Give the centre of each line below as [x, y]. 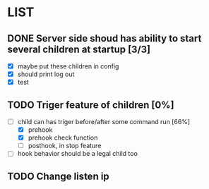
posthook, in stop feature [65, 146]
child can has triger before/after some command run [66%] [104, 122]
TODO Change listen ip [58, 176]
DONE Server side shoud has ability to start [104, 38]
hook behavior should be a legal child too [77, 154]
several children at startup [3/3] [79, 49]
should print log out [46, 74]
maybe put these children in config [68, 66]
